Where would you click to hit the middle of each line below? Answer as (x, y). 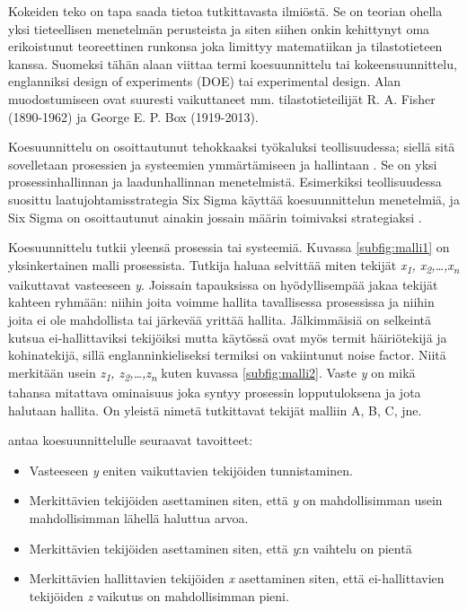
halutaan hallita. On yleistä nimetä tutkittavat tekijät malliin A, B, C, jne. (215, 410)
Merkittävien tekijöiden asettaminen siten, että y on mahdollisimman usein (236, 500)
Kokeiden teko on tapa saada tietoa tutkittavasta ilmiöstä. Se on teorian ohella (225, 11)
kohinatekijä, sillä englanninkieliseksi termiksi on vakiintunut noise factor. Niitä (227, 355)
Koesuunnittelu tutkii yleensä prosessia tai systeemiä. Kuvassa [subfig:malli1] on (229, 247)
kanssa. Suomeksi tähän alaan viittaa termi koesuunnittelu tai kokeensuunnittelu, (233, 63)
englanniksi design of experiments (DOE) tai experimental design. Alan (205, 81)
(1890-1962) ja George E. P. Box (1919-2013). (133, 116)
